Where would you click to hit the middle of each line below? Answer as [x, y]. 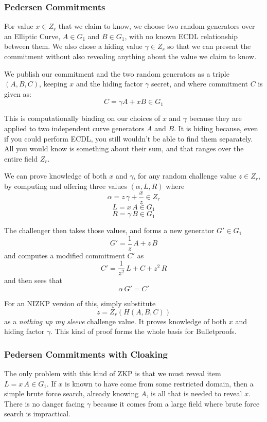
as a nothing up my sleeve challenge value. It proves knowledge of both [115, 321]
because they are [215, 118]
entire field [21, 158]
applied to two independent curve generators [74, 128]
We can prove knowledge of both [56, 176]
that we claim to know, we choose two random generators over [157, 26]
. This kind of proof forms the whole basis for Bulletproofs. [144, 331]
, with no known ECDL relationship [181, 36]
